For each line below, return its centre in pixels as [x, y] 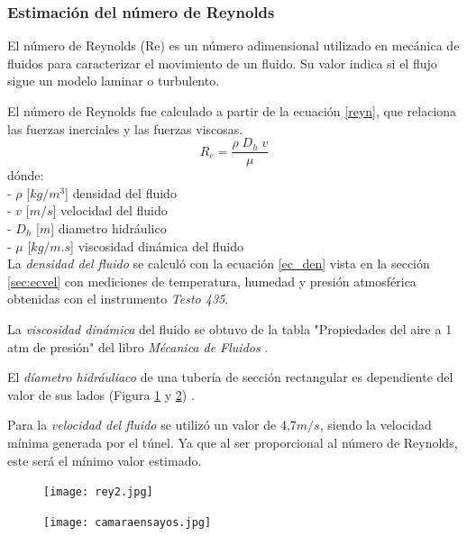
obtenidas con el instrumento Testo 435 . [118, 299]
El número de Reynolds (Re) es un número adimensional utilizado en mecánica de [233, 45]
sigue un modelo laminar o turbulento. [114, 81]
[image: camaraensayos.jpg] [128, 522]
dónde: [26, 175]
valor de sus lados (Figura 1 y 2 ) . [101, 394]
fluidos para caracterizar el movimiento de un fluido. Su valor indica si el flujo [222, 63]
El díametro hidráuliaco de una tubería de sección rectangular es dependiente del [230, 377]
